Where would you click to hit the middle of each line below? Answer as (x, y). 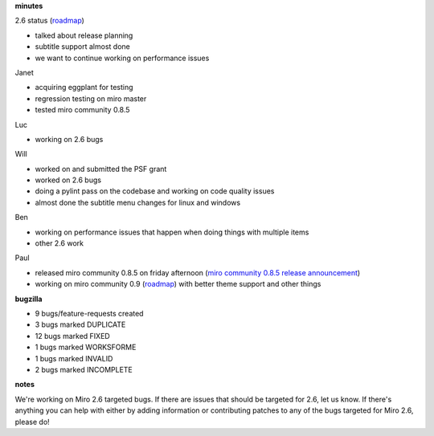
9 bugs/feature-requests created (89, 313)
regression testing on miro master (91, 98)
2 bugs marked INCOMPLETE (84, 369)
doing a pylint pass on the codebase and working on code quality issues (155, 191)
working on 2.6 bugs (69, 139)
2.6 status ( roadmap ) (49, 21)
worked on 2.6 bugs (68, 180)
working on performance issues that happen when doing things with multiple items (172, 232)
